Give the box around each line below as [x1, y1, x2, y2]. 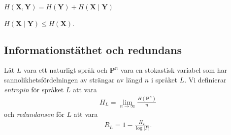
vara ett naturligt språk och [24, 65, 107, 75]
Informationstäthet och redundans [4, 42, 182, 57]
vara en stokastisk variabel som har [120, 65, 228, 75]
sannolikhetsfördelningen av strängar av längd [4, 74, 143, 84]
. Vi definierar [184, 74, 227, 84]
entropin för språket [4, 84, 64, 94]
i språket [151, 74, 177, 84]
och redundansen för [4, 108, 65, 119]
